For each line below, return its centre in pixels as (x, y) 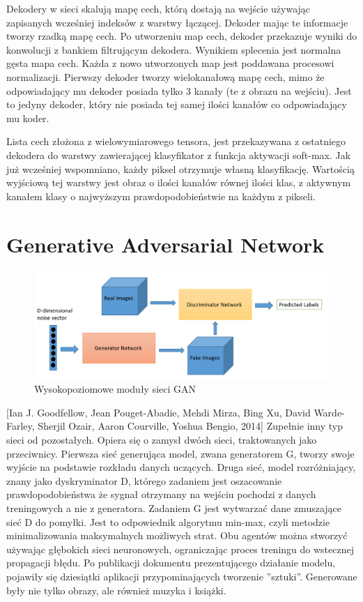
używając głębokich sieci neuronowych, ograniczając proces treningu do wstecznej (180, 549)
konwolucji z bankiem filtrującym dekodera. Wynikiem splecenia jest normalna (174, 49)
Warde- (329, 412)
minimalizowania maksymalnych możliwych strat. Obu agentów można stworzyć (177, 535)
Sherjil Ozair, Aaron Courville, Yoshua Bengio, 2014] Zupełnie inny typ (190, 426)
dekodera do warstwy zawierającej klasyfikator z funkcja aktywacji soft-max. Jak (179, 155)
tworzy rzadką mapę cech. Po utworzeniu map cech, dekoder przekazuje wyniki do (182, 36)
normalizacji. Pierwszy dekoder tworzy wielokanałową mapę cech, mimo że (165, 76)
